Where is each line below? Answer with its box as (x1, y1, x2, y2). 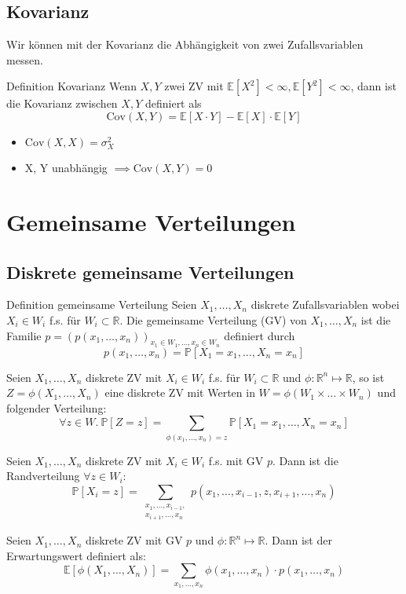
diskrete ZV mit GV (85, 532, 183, 548)
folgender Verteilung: (6, 399, 107, 416)
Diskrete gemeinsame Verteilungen (6, 259, 294, 284)
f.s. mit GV (208, 452, 264, 468)
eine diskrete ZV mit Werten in (104, 384, 255, 401)
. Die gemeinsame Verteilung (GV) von (119, 311, 307, 328)
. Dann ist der (265, 532, 332, 548)
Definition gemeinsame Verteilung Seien (6, 296, 197, 313)
